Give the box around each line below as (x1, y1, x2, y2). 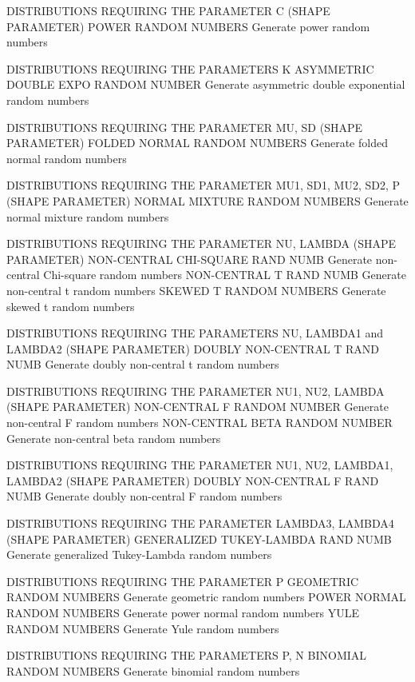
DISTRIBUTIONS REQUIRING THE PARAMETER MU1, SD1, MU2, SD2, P (6, 177, 401, 193)
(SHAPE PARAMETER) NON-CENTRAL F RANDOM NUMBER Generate (6, 398, 389, 415)
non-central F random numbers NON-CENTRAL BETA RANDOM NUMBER (6, 414, 393, 431)
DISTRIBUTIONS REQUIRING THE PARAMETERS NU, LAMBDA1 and (6, 325, 384, 341)
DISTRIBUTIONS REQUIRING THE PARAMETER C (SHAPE (6, 2, 330, 18)
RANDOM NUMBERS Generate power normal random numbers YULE (6, 604, 359, 620)
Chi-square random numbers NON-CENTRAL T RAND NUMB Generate (43, 266, 406, 283)
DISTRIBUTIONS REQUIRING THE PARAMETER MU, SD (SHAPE (6, 118, 362, 135)
